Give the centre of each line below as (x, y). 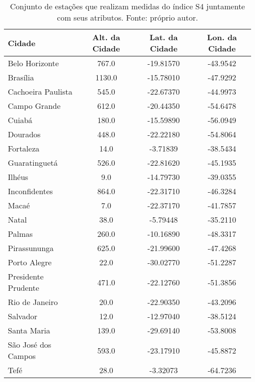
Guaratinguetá (33, 163)
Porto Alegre (30, 262)
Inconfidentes (30, 191)
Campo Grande (34, 106)
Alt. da (106, 37)
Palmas (20, 234)
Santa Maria (29, 330)
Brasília (21, 77)
